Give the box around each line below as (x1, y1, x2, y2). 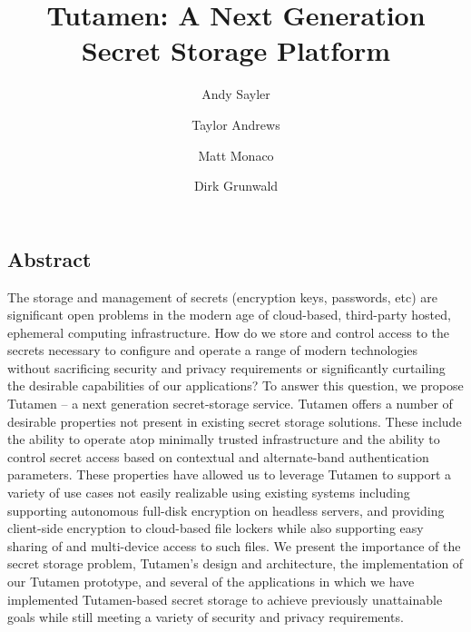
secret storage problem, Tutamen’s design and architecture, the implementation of (7, 554, 464, 573)
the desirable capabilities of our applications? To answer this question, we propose (7, 376, 464, 395)
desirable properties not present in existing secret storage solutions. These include (7, 411, 462, 430)
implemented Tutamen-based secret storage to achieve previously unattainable (7, 589, 443, 608)
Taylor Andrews (191, 114, 280, 133)
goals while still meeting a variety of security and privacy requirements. (7, 607, 404, 627)
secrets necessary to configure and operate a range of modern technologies (7, 341, 418, 360)
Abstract (7, 244, 92, 272)
